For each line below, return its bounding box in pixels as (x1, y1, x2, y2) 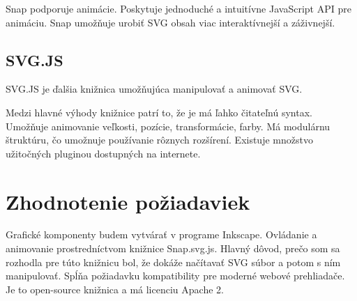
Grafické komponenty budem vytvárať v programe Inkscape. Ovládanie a (6, 227, 317, 242)
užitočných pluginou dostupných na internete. (6, 146, 201, 160)
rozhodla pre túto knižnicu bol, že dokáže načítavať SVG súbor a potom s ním (6, 254, 341, 269)
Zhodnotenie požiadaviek (6, 187, 250, 215)
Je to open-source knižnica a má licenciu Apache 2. (6, 281, 224, 296)
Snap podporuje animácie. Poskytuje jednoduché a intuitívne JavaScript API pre (6, 1, 351, 15)
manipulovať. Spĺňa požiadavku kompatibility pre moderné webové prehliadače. (6, 268, 345, 283)
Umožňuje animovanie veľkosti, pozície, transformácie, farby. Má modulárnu (6, 118, 331, 133)
